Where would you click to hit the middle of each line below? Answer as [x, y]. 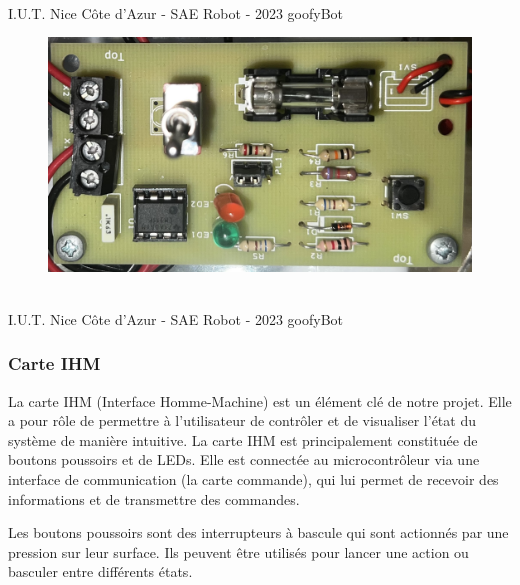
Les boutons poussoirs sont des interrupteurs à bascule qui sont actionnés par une [258, 532]
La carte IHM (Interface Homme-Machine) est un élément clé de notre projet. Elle [260, 400]
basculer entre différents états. [100, 571]
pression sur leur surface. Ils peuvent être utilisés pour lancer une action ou [238, 551]
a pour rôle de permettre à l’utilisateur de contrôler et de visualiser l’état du [242, 420]
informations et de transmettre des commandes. [154, 498]
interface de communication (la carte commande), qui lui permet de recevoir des [253, 478]
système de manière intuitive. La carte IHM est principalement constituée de [243, 439]
